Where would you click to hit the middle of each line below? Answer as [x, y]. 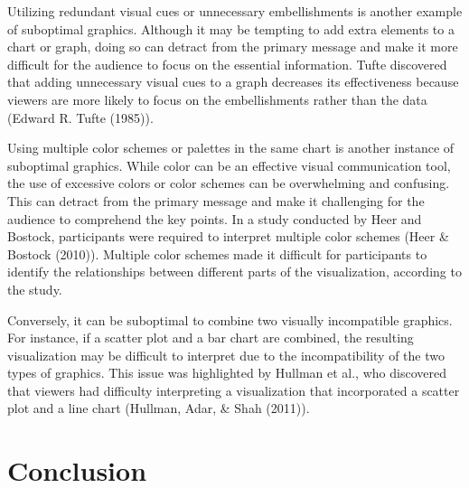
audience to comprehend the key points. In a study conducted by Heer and [215, 218]
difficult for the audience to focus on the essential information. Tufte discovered [227, 64]
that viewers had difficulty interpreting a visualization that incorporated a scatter [234, 390]
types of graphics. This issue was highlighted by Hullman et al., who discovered [227, 373]
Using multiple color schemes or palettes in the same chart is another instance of [231, 148]
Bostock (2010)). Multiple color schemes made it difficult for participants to [217, 253]
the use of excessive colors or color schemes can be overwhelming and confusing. [229, 183]
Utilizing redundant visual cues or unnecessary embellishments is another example [235, 11]
